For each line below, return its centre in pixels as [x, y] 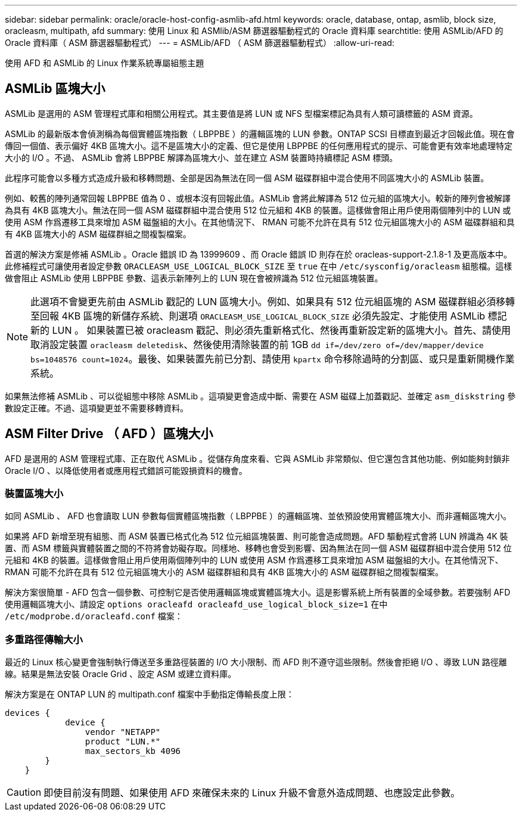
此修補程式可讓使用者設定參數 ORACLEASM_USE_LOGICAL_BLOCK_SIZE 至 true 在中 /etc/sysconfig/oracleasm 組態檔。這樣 [259, 266]
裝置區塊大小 [34, 494]
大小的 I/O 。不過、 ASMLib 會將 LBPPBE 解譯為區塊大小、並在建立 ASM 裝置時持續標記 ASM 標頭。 [201, 157]
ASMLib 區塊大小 [55, 89]
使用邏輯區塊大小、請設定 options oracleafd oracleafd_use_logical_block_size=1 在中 [196, 604]
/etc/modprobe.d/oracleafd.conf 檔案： [94, 616]
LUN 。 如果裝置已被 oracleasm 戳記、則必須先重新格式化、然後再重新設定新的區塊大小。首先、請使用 [282, 330]
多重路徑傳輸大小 [44, 639]
